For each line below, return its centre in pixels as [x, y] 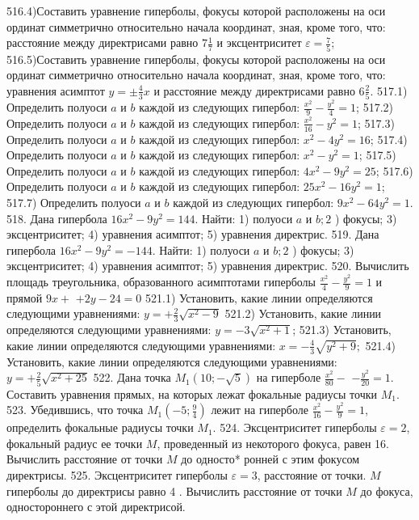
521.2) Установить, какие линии [303, 313]
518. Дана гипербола [57, 218]
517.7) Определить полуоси [74, 203]
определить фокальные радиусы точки [100, 427]
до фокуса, [387, 490]
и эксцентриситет [259, 42]
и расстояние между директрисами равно [254, 90]
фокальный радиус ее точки [75, 443]
